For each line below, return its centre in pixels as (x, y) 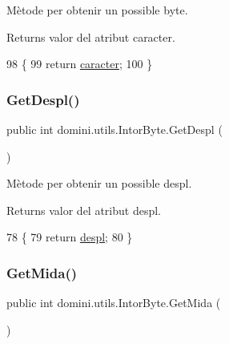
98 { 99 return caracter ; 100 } (80, 64)
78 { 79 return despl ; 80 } (70, 237)
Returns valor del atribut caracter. (91, 36)
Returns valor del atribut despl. (84, 210)
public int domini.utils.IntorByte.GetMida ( (114, 303)
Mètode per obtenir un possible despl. (99, 183)
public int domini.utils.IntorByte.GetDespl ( (114, 129)
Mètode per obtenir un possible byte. (97, 10)
